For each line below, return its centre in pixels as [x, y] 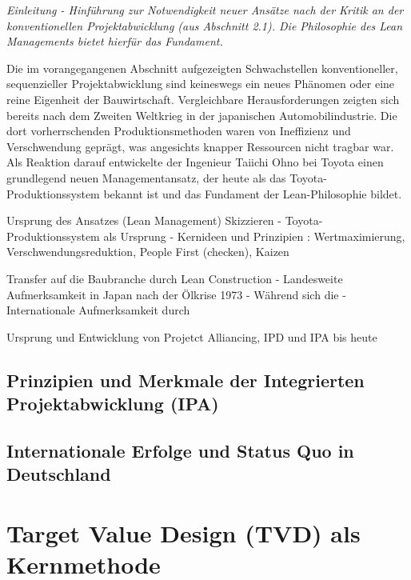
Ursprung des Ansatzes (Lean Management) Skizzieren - [144, 220]
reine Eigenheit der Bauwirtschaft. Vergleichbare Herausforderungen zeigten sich [203, 99]
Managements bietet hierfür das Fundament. [115, 41]
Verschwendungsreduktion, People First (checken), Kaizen [148, 252]
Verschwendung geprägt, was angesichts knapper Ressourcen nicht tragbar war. [200, 146]
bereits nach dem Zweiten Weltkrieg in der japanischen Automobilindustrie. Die [202, 115]
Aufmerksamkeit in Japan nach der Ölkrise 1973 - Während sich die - [176, 294]
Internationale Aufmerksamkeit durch [98, 310]
